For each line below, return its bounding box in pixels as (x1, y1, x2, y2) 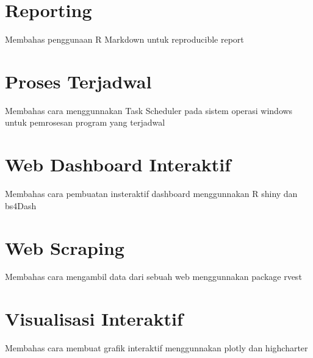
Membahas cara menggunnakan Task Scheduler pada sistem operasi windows (5, 104, 293, 116)
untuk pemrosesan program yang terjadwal (5, 116, 165, 129)
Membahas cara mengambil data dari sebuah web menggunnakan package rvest (5, 270, 302, 283)
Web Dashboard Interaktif (5, 152, 231, 177)
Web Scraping (5, 235, 124, 260)
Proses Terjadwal (5, 68, 152, 93)
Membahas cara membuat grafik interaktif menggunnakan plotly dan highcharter (5, 342, 308, 354)
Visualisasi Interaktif (5, 306, 183, 331)
